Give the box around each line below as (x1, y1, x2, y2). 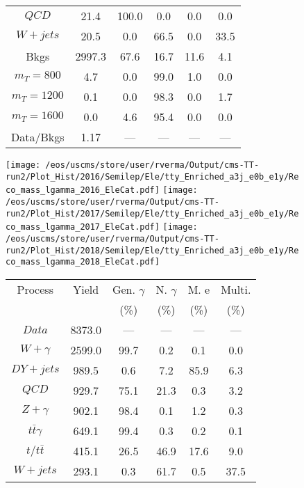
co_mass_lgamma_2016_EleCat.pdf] (6, 185, 160, 196)
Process (17, 281, 53, 297)
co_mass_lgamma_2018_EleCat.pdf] (6, 257, 160, 267)
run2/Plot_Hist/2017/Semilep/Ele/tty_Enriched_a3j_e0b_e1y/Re (6, 208, 299, 219)
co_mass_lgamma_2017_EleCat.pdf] (6, 222, 160, 233)
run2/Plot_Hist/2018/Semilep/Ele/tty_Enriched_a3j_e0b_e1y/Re (6, 245, 299, 255)
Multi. (221, 281, 251, 297)
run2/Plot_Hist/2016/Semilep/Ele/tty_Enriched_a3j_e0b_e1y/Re (6, 171, 299, 182)
